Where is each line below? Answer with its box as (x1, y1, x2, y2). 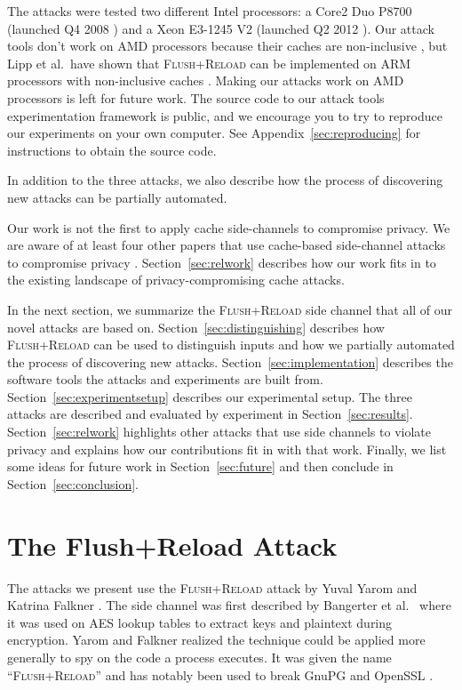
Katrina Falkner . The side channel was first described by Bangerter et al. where (7, 596, 451, 614)
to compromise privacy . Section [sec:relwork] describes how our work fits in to (7, 253, 436, 271)
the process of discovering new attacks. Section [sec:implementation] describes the (7, 352, 453, 371)
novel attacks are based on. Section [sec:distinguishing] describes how (7, 317, 385, 336)
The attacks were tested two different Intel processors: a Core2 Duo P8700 (7, 2, 412, 20)
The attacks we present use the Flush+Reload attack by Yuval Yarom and (7, 578, 418, 597)
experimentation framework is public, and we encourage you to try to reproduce (7, 106, 442, 124)
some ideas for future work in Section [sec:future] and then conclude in (7, 457, 394, 476)
